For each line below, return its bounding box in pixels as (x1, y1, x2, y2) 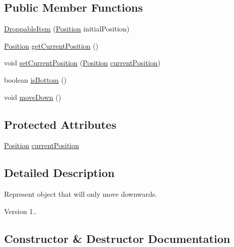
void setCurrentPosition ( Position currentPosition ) (4, 57, 161, 68)
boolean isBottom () (4, 74, 67, 85)
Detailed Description (4, 165, 115, 181)
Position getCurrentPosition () (4, 40, 99, 51)
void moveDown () (4, 91, 61, 102)
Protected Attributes (4, 116, 116, 132)
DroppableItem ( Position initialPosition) (4, 23, 130, 34)
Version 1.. (4, 205, 37, 216)
